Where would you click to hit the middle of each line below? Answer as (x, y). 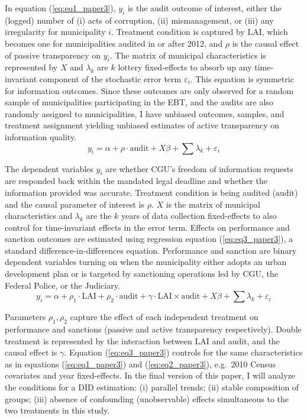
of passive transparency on (53, 55)
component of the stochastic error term (110, 78)
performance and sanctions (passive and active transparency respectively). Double (153, 329)
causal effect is (31, 352)
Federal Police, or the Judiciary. (62, 285)
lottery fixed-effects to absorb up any (185, 67)
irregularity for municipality (55, 32)
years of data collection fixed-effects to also (199, 216)
